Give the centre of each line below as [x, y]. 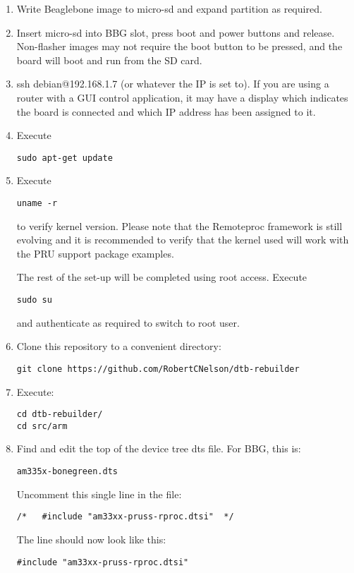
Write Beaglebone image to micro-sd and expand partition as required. [169, 8]
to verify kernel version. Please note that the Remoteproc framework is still [179, 225]
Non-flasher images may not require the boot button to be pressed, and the [179, 46]
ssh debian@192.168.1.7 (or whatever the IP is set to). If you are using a [173, 84]
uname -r [37, 203]
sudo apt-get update [65, 158]
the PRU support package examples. [95, 253]
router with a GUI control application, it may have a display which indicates [182, 97]
